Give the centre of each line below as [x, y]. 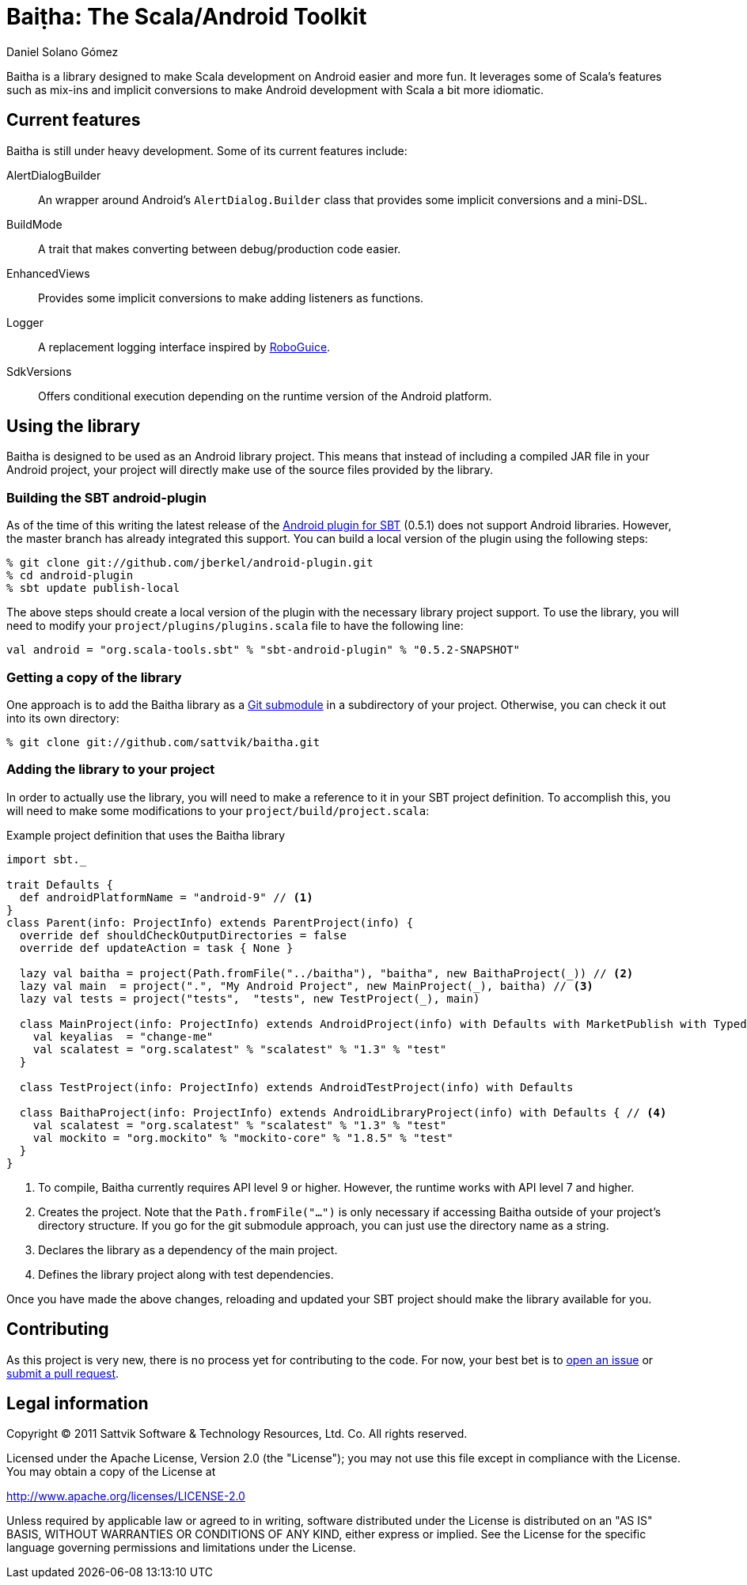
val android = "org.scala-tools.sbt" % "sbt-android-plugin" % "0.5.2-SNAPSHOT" [264, 650]
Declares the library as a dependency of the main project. [188, 1249]
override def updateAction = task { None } [156, 948]
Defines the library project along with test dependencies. [186, 1274]
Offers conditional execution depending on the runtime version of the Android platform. [265, 396]
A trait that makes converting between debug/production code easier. [220, 248]
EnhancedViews [48, 273]
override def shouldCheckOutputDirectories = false [183, 935]
